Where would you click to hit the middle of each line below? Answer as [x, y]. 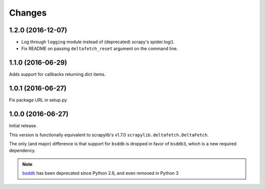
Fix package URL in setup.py [38, 100]
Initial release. [23, 126]
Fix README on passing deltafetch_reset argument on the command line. [100, 48]
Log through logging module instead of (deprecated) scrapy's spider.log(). [98, 42]
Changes [28, 13]
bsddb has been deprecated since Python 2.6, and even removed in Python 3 [100, 173]
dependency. [22, 151]
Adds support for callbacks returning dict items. [57, 74]
